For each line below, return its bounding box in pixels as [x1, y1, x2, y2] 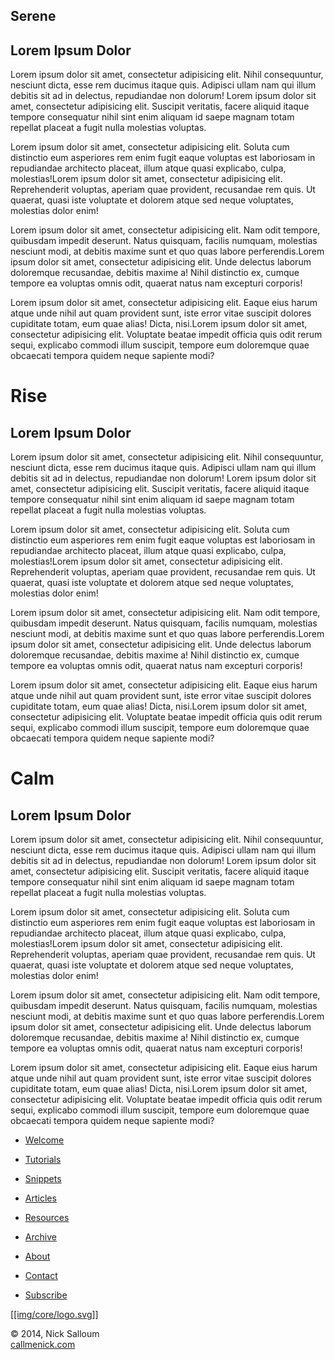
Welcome [24, 1134, 65, 1146]
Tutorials [24, 1154, 62, 1166]
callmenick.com [10, 1339, 76, 1351]
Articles [24, 1192, 57, 1204]
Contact [24, 1270, 58, 1282]
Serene [10, 8, 57, 25]
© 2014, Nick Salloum [10, 1328, 100, 1340]
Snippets [24, 1173, 62, 1185]
